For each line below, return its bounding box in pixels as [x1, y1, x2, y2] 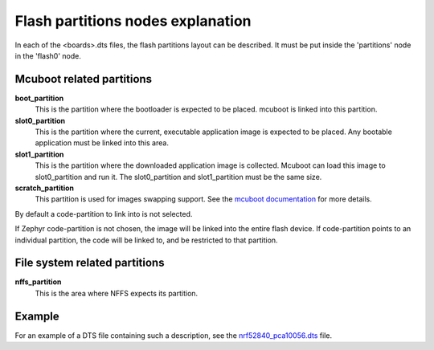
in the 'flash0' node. [14, 51, 82, 60]
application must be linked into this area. [35, 138, 169, 148]
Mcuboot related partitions [14, 72, 153, 86]
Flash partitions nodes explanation [14, 12, 252, 30]
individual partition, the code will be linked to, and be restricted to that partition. [14, 235, 278, 245]
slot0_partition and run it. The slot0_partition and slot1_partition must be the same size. [35, 172, 322, 181]
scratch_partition [14, 183, 75, 193]
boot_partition [14, 93, 64, 103]
